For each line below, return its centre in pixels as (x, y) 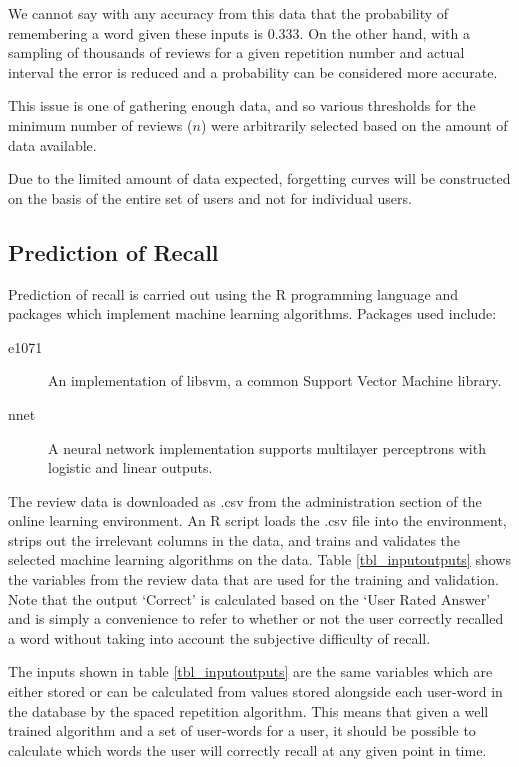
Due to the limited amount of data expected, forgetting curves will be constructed (259, 178)
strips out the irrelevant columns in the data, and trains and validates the (234, 539)
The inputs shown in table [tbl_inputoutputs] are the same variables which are (250, 671)
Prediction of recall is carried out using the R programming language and (233, 293)
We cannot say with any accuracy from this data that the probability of (228, 13)
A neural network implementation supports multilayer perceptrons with (267, 447)
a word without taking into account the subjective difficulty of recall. (219, 637)
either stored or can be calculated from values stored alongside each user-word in (255, 691)
